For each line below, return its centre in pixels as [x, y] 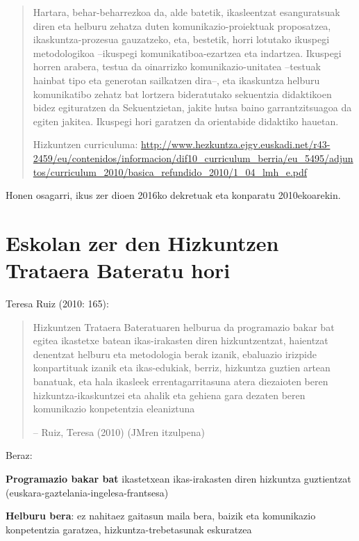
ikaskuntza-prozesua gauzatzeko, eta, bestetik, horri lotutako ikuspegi [181, 39]
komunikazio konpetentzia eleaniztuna [114, 409]
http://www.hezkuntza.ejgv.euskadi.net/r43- [236, 144]
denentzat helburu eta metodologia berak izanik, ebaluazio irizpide [175, 354]
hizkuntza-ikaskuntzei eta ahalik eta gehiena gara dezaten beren [169, 395]
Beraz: [19, 455]
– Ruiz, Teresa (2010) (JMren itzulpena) [119, 431]
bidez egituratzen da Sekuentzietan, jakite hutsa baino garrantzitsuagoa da [192, 107]
